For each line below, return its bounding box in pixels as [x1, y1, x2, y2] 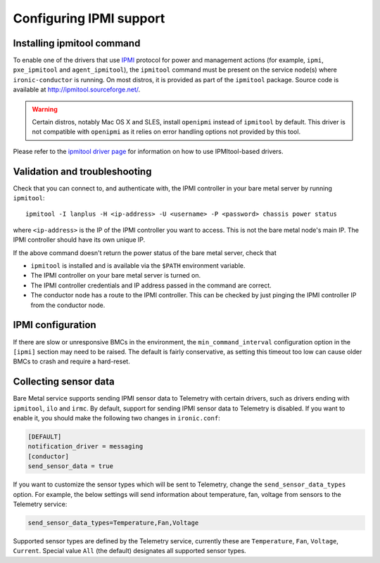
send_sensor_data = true [27, 462, 114, 470]
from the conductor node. [30, 301, 106, 309]
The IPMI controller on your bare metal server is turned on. [30, 271, 201, 280]
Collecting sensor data [13, 376, 115, 388]
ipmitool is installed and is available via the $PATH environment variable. [30, 261, 246, 270]
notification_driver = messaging [27, 443, 144, 451]
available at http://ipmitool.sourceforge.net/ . [13, 85, 141, 94]
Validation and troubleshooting [13, 165, 152, 177]
